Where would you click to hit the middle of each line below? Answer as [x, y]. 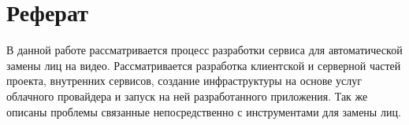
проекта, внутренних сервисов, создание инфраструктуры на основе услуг [184, 81]
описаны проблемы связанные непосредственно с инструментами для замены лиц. [204, 111]
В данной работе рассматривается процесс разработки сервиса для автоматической [204, 50]
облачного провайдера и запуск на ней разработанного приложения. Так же [187, 96]
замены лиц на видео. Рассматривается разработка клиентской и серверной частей [204, 65]
